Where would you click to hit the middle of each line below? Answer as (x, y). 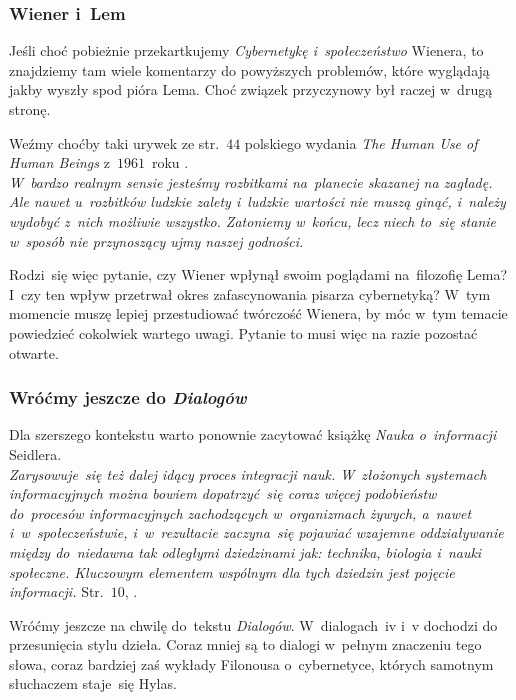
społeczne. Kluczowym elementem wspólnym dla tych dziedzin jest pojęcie (232, 571)
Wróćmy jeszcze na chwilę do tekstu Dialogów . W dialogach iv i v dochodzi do (253, 624)
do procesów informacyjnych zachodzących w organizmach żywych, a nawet (240, 512)
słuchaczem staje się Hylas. (93, 683)
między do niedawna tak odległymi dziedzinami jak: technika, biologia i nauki (245, 551)
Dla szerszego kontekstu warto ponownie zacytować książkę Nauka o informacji (253, 434)
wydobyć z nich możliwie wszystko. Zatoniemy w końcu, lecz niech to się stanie (252, 220)
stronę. (30, 109)
